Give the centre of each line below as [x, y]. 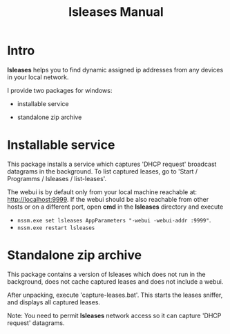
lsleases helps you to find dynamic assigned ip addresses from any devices [115, 70]
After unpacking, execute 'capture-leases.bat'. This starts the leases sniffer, [115, 295]
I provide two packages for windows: [60, 90]
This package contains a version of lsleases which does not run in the [106, 274]
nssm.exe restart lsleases [56, 228]
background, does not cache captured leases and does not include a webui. [115, 281]
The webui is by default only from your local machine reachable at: [102, 192]
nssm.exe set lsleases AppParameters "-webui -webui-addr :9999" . [114, 220]
